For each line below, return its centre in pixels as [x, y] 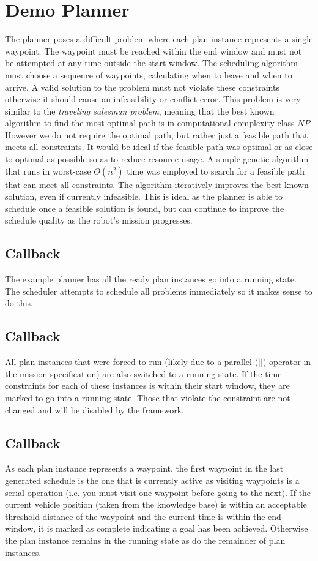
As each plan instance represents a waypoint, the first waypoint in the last [144, 468]
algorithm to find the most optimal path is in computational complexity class [150, 123]
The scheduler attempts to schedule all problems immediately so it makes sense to [159, 291]
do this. [19, 303]
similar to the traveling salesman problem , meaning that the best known [140, 111]
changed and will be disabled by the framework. [95, 409]
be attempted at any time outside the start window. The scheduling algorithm [152, 63]
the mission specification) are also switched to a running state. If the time [143, 373]
